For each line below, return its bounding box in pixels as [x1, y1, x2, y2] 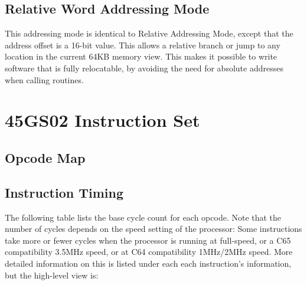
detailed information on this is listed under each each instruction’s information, [5, 257, 292, 269]
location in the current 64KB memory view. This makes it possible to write [5, 50, 277, 63]
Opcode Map [5, 148, 86, 166]
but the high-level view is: [5, 268, 99, 281]
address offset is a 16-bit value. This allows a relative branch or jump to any [5, 38, 280, 51]
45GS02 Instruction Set [5, 108, 200, 132]
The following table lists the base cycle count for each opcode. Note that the [5, 211, 282, 223]
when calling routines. [5, 73, 84, 86]
